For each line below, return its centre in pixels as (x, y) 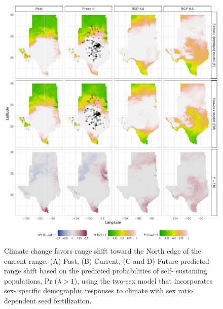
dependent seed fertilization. (48, 300)
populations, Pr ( (31, 280)
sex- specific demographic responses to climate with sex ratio (99, 290)
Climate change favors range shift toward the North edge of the (103, 251)
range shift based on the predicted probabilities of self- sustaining (106, 271)
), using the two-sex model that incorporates (143, 280)
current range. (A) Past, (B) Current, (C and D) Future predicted (107, 260)
